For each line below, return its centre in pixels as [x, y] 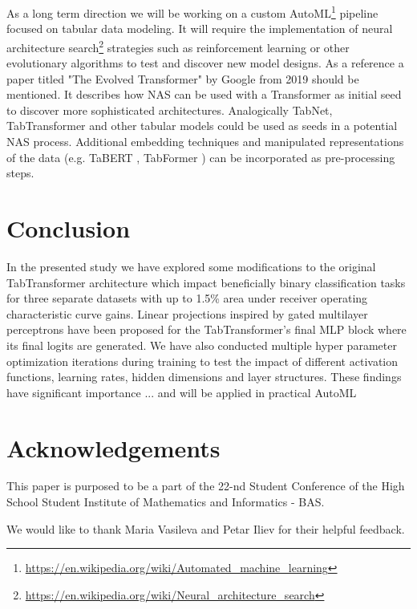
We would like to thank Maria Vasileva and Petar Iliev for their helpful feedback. [206, 528]
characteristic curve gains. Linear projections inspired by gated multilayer [187, 313]
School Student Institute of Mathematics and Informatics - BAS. [166, 502]
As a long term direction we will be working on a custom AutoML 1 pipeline [192, 12]
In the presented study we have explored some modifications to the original [191, 266]
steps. [20, 173]
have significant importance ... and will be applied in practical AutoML [182, 392]
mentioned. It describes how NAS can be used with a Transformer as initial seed [204, 94]
